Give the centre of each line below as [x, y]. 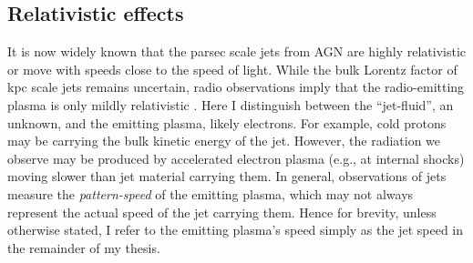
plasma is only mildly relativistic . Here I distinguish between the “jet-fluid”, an [231, 104]
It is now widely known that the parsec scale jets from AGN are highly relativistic [237, 51]
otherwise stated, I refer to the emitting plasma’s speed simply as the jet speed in [236, 230]
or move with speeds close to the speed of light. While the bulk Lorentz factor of [232, 69]
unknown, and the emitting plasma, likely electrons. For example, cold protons [227, 122]
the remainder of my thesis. [84, 247]
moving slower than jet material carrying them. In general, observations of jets [227, 176]
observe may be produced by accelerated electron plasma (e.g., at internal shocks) [236, 158]
